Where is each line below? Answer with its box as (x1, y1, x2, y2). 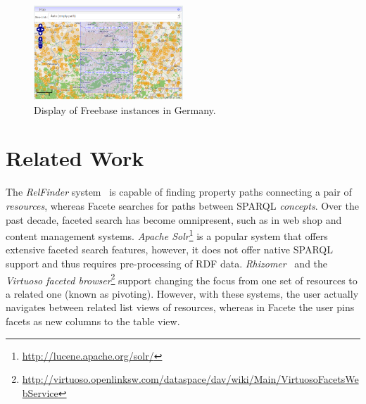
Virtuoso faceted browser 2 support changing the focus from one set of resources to (6, 270, 358, 287)
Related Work (6, 144, 144, 172)
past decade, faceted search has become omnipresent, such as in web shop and (6, 212, 342, 227)
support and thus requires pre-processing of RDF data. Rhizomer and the (6, 256, 328, 271)
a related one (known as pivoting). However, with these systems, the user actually (6, 286, 359, 301)
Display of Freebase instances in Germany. (34, 102, 216, 117)
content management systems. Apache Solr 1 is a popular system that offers (6, 227, 328, 243)
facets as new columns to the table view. (6, 314, 180, 329)
